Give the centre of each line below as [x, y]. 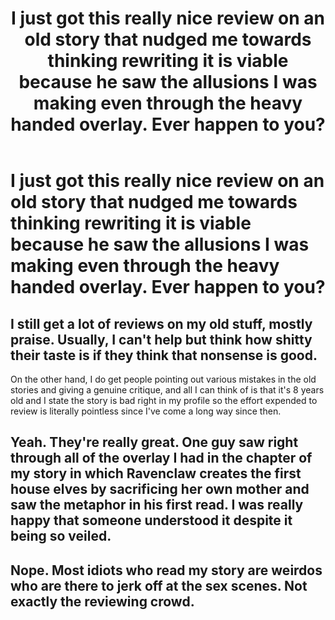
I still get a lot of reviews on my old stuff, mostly [161, 323]
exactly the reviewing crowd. [102, 601]
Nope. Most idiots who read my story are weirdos [166, 570]
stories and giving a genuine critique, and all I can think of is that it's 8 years [167, 390]
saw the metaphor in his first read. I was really [157, 505]
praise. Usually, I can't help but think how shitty [161, 339]
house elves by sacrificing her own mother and [160, 489]
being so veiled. [61, 536]
